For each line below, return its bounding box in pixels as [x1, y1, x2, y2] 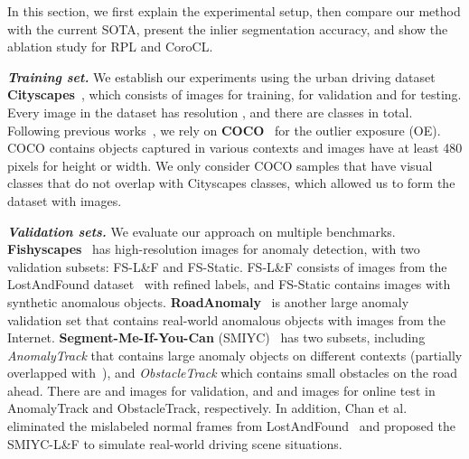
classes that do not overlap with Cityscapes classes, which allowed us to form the [7, 173, 455, 192]
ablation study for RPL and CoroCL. [7, 37, 213, 56]
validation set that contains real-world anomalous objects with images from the [7, 310, 446, 329]
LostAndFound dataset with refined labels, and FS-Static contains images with [7, 275, 451, 294]
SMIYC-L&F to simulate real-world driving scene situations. [7, 434, 342, 453]
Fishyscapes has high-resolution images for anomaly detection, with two [7, 239, 420, 258]
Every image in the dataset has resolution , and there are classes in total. [7, 102, 413, 121]
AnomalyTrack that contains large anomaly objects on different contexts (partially [7, 345, 463, 364]
